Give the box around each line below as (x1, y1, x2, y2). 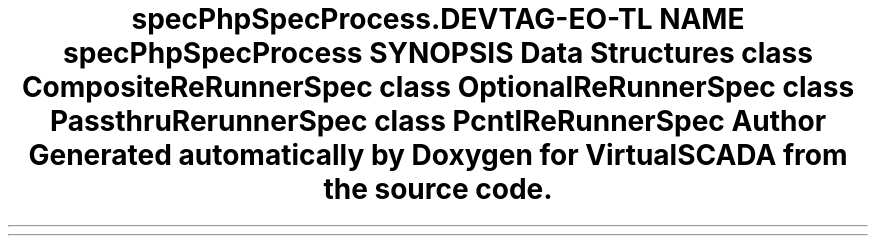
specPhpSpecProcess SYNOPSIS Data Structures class (63, 36, 813, 70)
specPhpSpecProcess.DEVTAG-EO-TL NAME (131, 2, 745, 36)
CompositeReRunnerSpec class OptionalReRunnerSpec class (21, 70, 855, 104)
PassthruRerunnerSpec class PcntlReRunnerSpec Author (49, 104, 827, 138)
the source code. (323, 172, 553, 206)
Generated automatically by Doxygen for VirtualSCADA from (28, 138, 848, 172)
